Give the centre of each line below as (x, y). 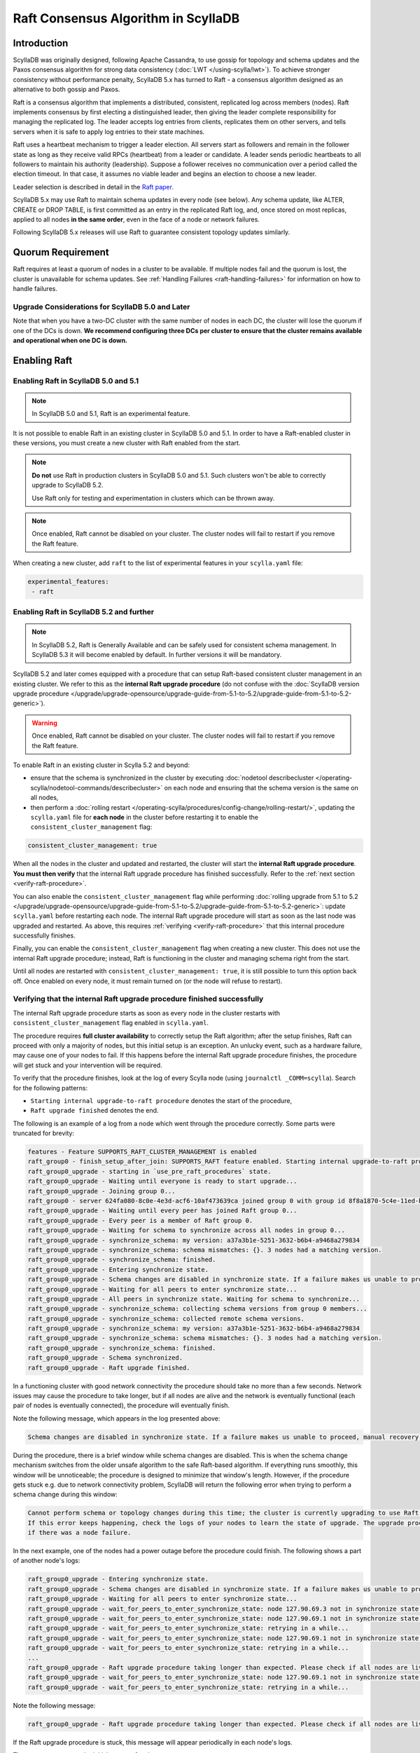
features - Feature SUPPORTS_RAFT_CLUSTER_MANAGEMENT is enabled (142, 1152)
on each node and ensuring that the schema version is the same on (261, 787)
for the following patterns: (50, 1088)
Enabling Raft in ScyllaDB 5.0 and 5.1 (76, 381)
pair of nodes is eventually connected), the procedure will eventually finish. (121, 1405)
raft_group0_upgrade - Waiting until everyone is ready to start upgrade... (162, 1181)
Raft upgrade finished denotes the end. (94, 1111)
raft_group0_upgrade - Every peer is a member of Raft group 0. (140, 1220)
